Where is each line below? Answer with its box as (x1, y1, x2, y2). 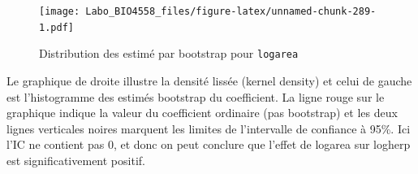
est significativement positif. (6, 151, 145, 168)
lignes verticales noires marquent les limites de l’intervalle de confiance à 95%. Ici (6, 120, 411, 137)
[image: (39, 6, 80, 17)
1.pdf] (39, 21, 74, 33)
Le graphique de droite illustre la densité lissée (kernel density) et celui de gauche (6, 72, 412, 89)
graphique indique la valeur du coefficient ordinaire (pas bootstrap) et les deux (6, 104, 398, 121)
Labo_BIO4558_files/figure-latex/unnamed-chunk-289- (85, 6, 377, 17)
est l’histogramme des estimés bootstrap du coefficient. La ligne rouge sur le (6, 88, 385, 105)
